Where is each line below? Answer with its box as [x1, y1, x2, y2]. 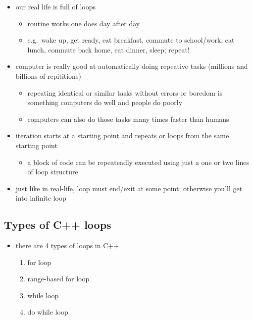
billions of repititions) [15, 70, 81, 81]
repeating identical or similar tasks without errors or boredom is [27, 87, 223, 98]
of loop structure [27, 166, 78, 177]
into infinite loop [15, 193, 66, 203]
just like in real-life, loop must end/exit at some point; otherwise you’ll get [15, 183, 243, 193]
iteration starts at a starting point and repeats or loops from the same [15, 130, 229, 141]
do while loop [27, 307, 68, 317]
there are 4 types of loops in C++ [15, 240, 119, 251]
